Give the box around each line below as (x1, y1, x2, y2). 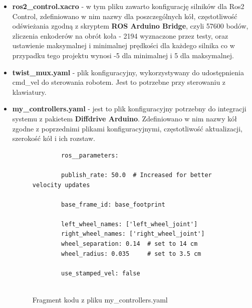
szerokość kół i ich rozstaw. (12, 133, 95, 143)
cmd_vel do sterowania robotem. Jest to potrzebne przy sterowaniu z (12, 77, 226, 87)
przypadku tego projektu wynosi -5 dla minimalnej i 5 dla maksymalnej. (12, 50, 234, 60)
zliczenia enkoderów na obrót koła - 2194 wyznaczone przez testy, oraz (12, 30, 228, 41)
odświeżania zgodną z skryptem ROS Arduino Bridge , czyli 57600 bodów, (12, 21, 248, 31)
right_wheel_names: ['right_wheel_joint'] (61, 230, 205, 238)
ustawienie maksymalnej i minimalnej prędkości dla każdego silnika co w (12, 40, 235, 51)
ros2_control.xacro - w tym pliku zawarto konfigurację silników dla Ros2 (12, 1, 244, 11)
